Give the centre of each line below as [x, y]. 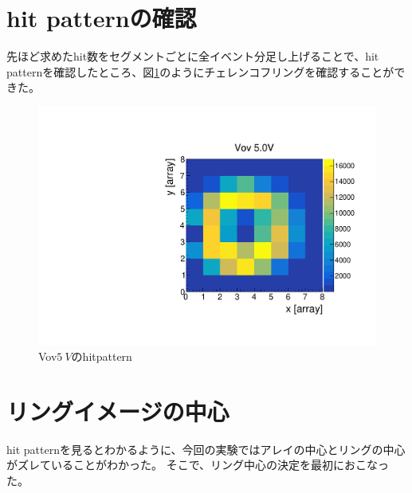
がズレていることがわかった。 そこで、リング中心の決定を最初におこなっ [198, 465]
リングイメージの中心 [118, 411]
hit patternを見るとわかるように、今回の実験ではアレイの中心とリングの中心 [206, 449]
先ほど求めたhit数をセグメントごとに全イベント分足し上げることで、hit [193, 56]
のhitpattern [102, 356]
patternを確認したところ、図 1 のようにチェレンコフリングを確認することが [200, 71]
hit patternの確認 [102, 18]
